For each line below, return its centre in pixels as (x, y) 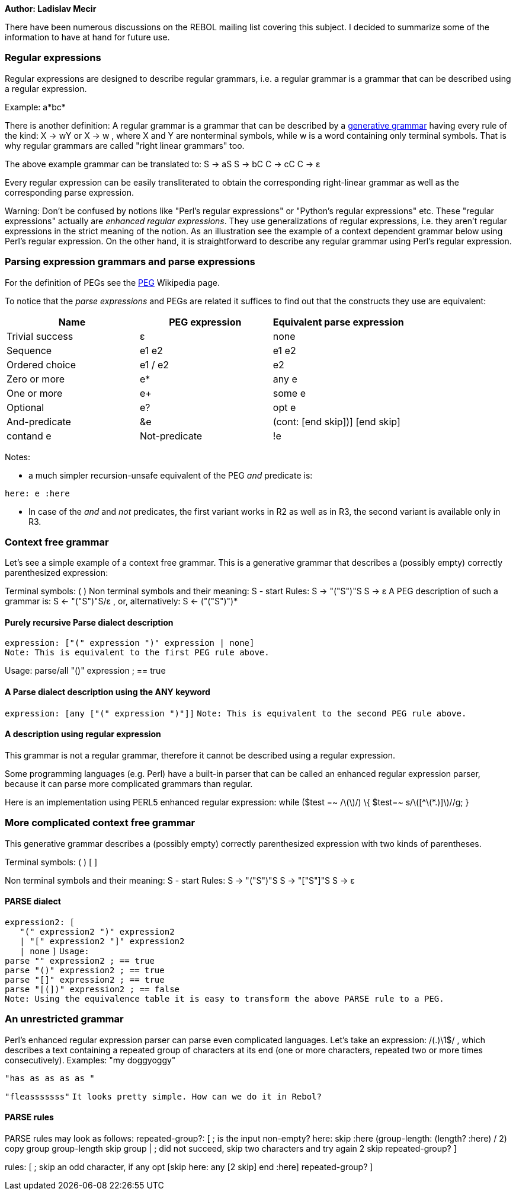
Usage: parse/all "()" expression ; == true (85, 671)
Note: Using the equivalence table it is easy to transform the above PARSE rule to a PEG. (225, 998)
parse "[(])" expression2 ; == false (92, 989)
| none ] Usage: (55, 951)
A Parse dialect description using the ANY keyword (108, 692)
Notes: (17, 457)
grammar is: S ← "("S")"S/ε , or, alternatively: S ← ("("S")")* (121, 601)
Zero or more (36, 379)
